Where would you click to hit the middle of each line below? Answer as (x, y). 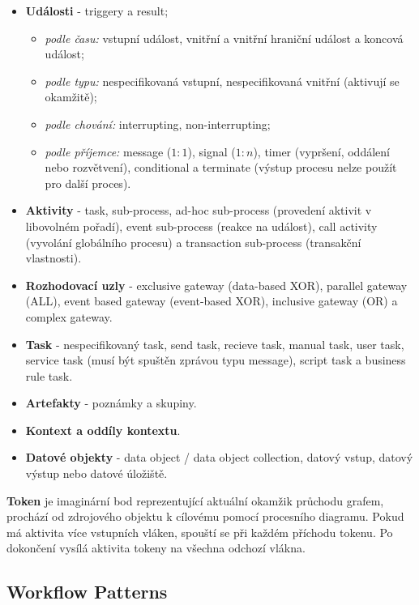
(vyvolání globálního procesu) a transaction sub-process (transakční (193, 242)
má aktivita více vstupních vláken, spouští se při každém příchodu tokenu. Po (200, 532)
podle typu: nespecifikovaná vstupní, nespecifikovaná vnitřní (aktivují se (222, 81)
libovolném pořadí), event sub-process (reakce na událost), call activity (201, 226)
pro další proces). (88, 183)
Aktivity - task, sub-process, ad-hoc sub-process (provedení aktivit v (199, 210)
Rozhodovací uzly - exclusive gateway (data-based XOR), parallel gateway (216, 285)
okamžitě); (71, 97)
